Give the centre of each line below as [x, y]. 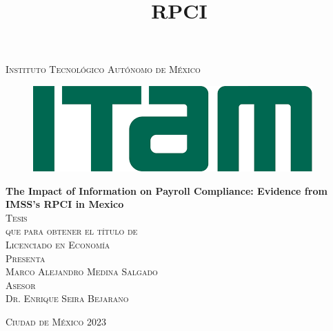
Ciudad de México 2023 [56, 321]
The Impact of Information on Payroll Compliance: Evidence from [166, 190]
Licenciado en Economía [58, 244]
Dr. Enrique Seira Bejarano [67, 298]
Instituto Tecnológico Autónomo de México [103, 69]
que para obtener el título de [72, 231]
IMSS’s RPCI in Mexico [65, 204]
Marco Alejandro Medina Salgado [82, 271]
